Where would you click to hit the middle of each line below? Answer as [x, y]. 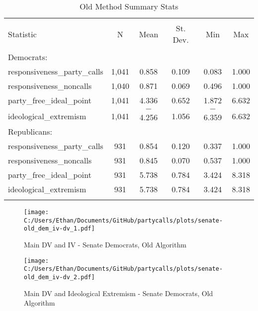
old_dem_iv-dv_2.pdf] [60, 277]
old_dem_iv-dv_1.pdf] [60, 229]
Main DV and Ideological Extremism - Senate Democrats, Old [119, 293]
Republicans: [30, 131]
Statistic [22, 34]
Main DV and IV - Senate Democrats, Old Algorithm [105, 244]
